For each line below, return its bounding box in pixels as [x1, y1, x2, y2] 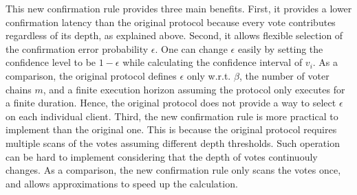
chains [6, 82, 32, 96]
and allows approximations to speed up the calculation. [6, 176, 238, 190]
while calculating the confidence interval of [122, 55, 303, 69]
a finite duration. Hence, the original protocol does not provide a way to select [6, 95, 336, 110]
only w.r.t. [186, 68, 231, 82]
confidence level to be [6, 55, 96, 69]
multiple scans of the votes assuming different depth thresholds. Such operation [6, 135, 340, 150]
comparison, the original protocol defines [6, 68, 177, 82]
